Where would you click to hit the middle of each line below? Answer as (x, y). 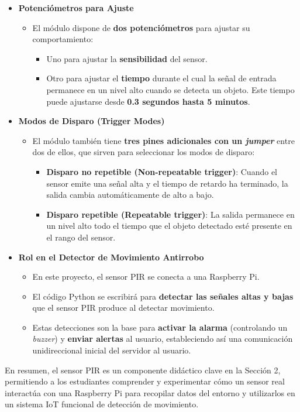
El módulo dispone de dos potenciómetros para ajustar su (141, 27)
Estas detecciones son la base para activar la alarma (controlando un (160, 327)
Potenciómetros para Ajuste (76, 8)
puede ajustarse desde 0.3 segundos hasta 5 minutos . (148, 101)
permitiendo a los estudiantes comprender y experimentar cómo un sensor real (145, 381)
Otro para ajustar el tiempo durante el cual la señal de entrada (161, 78)
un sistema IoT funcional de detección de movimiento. (102, 404)
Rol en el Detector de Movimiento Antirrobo (111, 257)
